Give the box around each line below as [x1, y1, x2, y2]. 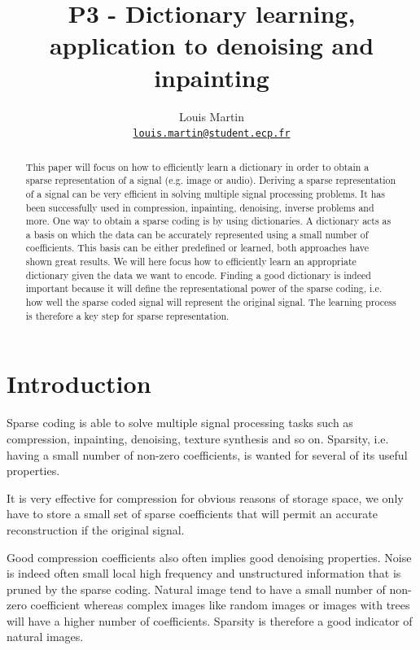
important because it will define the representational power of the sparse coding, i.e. [25, 281, 383, 295]
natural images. [7, 628, 84, 645]
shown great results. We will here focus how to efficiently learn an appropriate [25, 255, 357, 268]
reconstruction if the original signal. [7, 521, 185, 538]
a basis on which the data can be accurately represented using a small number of [25, 227, 369, 241]
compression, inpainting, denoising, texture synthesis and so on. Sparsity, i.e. [7, 430, 389, 447]
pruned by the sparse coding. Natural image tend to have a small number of [7, 580, 386, 597]
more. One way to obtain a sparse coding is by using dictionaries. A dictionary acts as [25, 214, 392, 228]
